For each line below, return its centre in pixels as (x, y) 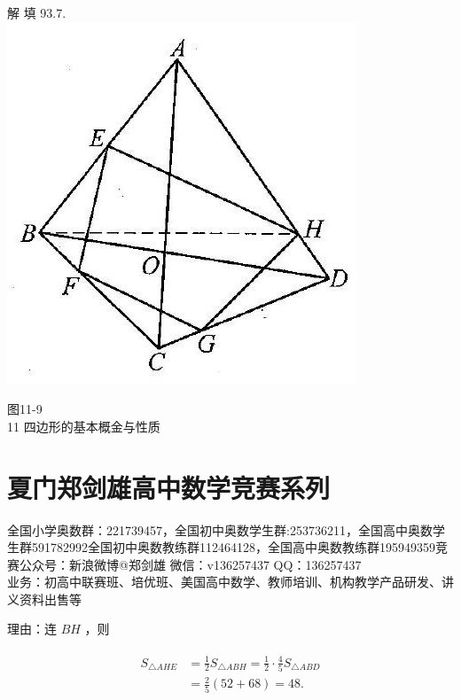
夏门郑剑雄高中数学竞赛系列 (169, 487)
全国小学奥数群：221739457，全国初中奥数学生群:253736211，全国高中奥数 (220, 529)
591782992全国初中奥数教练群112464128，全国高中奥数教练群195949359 (233, 547)
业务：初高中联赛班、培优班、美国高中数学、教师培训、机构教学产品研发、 (224, 582)
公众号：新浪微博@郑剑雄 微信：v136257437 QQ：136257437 (190, 564)
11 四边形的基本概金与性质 (84, 426)
